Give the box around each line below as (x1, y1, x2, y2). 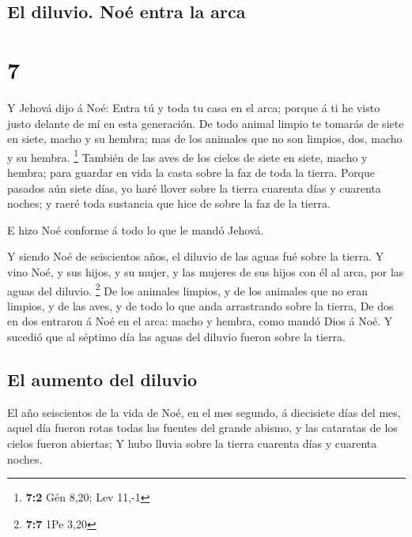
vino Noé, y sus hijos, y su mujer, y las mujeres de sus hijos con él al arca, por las (7, 263, 404, 280)
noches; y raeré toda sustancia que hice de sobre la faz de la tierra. (7, 195, 331, 212)
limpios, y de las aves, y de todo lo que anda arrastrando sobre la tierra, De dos (7, 297, 394, 314)
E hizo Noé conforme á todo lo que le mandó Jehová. (7, 221, 264, 238)
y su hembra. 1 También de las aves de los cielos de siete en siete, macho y (7, 146, 368, 165)
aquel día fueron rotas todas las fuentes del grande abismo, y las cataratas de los (7, 419, 398, 436)
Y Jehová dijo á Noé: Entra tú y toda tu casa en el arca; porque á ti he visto (7, 99, 380, 115)
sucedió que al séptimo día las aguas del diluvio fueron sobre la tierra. (7, 328, 346, 344)
